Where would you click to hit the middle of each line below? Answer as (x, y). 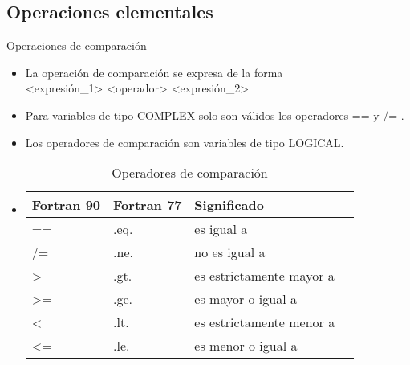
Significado (229, 205)
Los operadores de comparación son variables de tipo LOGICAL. (185, 142)
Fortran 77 (148, 205)
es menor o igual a (246, 346)
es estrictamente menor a (265, 322)
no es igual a (230, 252)
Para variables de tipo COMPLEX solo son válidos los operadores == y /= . (215, 115)
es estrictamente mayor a (264, 276)
